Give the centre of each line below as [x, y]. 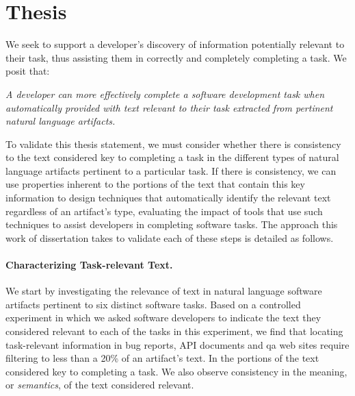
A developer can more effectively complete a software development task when [165, 94]
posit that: [28, 71]
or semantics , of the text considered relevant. [100, 385]
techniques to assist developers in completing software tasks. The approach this [172, 224]
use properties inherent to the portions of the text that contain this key [155, 184]
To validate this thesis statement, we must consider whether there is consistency [173, 144]
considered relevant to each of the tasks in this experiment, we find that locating [174, 331]
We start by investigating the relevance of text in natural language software [164, 291]
